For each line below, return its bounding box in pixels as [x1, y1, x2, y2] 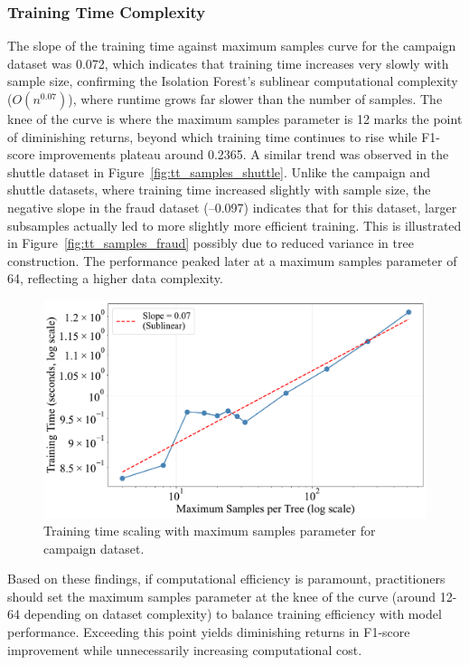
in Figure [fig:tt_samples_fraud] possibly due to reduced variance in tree [7, 233, 414, 252]
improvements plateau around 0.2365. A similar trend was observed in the [39, 145, 449, 164]
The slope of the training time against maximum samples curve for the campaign [7, 36, 456, 55]
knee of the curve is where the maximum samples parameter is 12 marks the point [7, 109, 463, 128]
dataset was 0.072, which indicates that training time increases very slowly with [7, 53, 449, 72]
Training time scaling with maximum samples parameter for [43, 521, 376, 540]
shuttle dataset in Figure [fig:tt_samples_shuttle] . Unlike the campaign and [7, 162, 431, 181]
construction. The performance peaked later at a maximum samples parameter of [7, 251, 457, 270]
